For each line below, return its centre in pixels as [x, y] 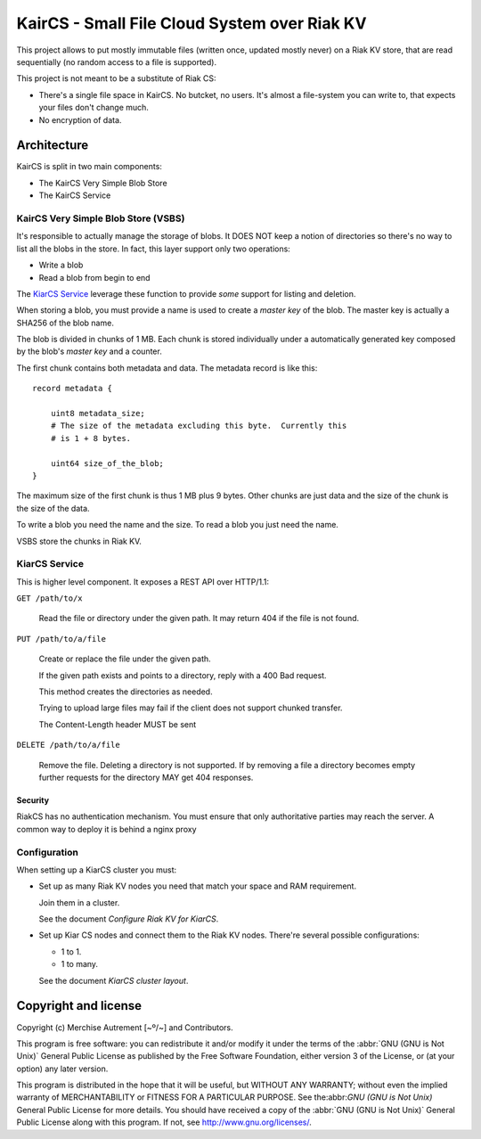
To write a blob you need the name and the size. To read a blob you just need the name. [177, 525]
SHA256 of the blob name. [65, 323]
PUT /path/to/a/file [61, 639]
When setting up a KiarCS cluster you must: [97, 870]
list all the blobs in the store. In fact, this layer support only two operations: [154, 249]
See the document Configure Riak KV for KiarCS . [129, 919]
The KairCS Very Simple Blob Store [103, 183]
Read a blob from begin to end [94, 277]
